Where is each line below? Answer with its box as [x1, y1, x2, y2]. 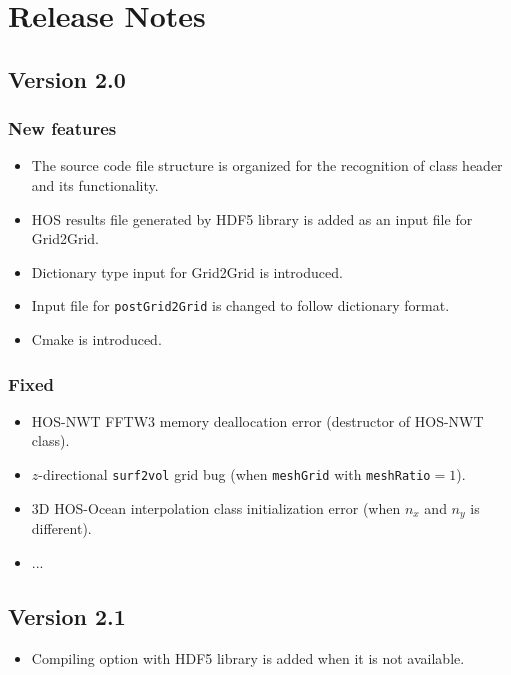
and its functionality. [31, 174, 159, 195]
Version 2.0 [8, 63, 126, 94]
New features [8, 116, 117, 141]
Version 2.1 [8, 600, 126, 631]
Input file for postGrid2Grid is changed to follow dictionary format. [31, 295, 450, 316]
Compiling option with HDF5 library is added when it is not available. [31, 647, 465, 668]
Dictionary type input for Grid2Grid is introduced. [31, 261, 343, 282]
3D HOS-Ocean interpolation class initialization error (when [31, 497, 401, 518]
